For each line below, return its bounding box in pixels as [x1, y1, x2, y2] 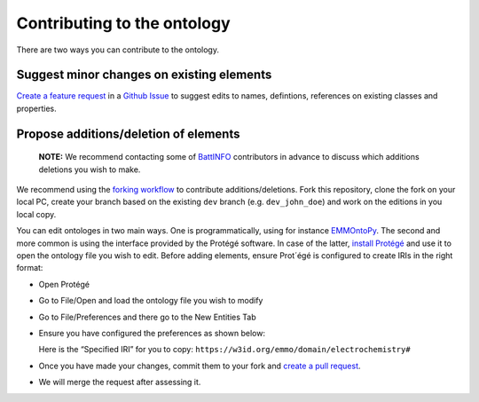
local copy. [16, 209, 57, 219]
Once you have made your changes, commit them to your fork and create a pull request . [38, 360, 361, 371]
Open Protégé [38, 279, 90, 289]
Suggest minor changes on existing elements [16, 67, 272, 83]
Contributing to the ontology [16, 13, 231, 33]
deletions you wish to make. [38, 164, 141, 175]
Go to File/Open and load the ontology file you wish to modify [38, 296, 263, 306]
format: [16, 263, 43, 273]
